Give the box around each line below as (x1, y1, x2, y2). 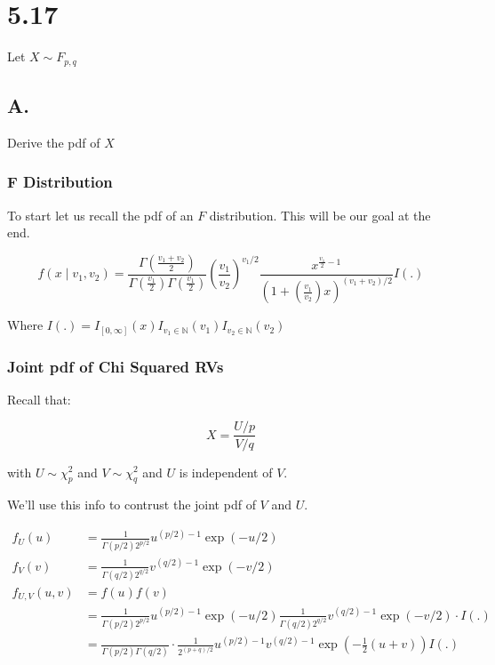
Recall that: (7, 389, 71, 408)
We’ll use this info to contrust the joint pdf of (7, 495, 256, 514)
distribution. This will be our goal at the (209, 205, 431, 224)
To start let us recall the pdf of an (7, 205, 194, 224)
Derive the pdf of (7, 132, 100, 151)
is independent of (179, 462, 273, 481)
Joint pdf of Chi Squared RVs (7, 355, 224, 377)
